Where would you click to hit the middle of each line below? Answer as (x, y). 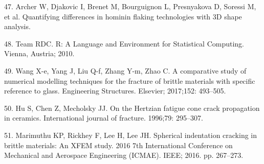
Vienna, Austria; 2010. (39, 53)
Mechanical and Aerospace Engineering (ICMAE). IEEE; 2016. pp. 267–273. (124, 155)
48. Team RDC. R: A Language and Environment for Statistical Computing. (124, 43)
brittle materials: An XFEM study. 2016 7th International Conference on (118, 145)
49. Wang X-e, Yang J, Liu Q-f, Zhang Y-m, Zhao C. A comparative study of (125, 70)
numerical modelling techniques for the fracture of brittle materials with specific (130, 80)
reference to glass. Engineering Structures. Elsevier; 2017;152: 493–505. (115, 91)
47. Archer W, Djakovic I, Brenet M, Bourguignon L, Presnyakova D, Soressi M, (130, 6)
